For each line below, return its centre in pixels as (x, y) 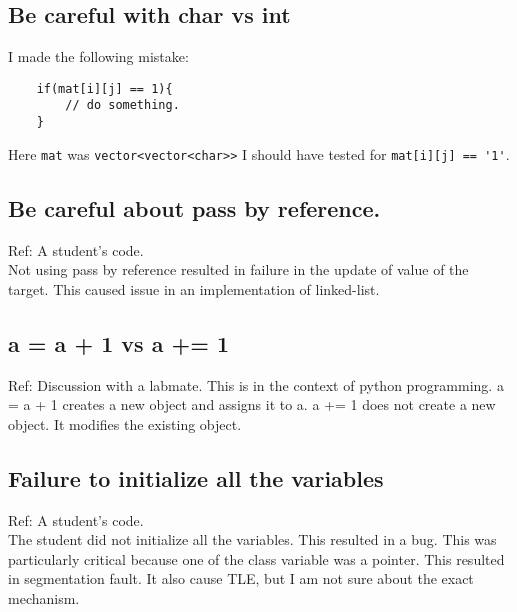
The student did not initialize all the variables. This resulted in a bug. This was (252, 539)
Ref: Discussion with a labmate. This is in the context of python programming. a (256, 384)
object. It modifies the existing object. (125, 423)
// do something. (122, 105)
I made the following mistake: (98, 56)
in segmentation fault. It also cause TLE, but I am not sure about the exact (241, 578)
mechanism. (44, 597)
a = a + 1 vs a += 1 (119, 342)
